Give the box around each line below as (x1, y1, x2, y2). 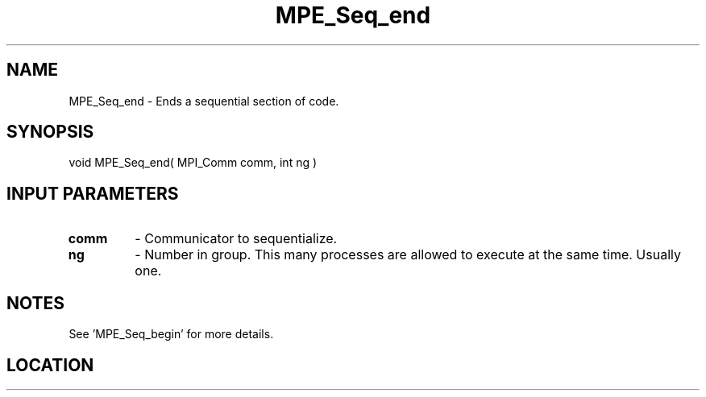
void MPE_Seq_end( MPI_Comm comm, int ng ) (69, 155, 318, 170)
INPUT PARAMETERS (6, 183, 179, 204)
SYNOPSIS (6, 122, 94, 143)
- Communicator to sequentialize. (135, 230, 338, 247)
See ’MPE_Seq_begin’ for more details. (69, 327, 274, 341)
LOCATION (6, 354, 94, 375)
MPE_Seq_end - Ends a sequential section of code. (69, 93, 339, 108)
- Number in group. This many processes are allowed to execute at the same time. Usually (135, 246, 681, 263)
